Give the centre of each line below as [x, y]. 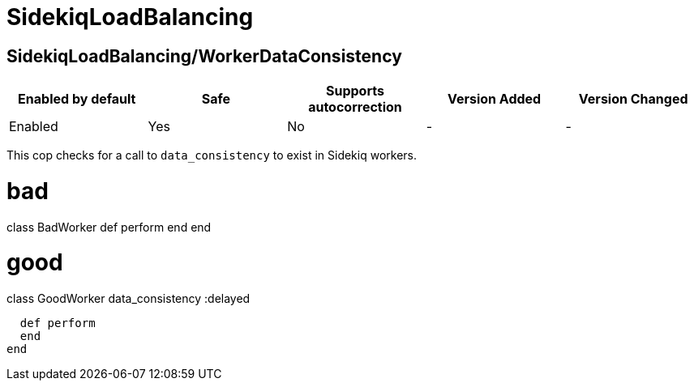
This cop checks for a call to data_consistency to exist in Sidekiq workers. [212, 155]
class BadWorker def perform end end [109, 227]
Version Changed [633, 99]
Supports [355, 91]
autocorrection [355, 107]
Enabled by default [77, 99]
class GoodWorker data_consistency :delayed [129, 299]
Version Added [494, 99]
